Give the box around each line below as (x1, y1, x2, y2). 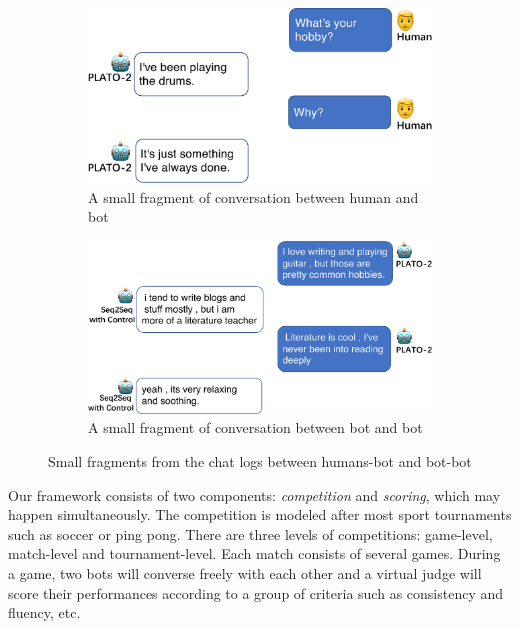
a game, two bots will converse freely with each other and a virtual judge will (8, 562, 482, 583)
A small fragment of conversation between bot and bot (88, 417, 423, 438)
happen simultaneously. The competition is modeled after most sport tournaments (8, 504, 512, 525)
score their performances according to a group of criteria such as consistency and (8, 582, 504, 603)
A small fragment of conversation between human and (88, 186, 419, 207)
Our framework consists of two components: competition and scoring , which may (8, 484, 501, 505)
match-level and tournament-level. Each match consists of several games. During (8, 543, 501, 564)
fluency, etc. (8, 602, 81, 623)
